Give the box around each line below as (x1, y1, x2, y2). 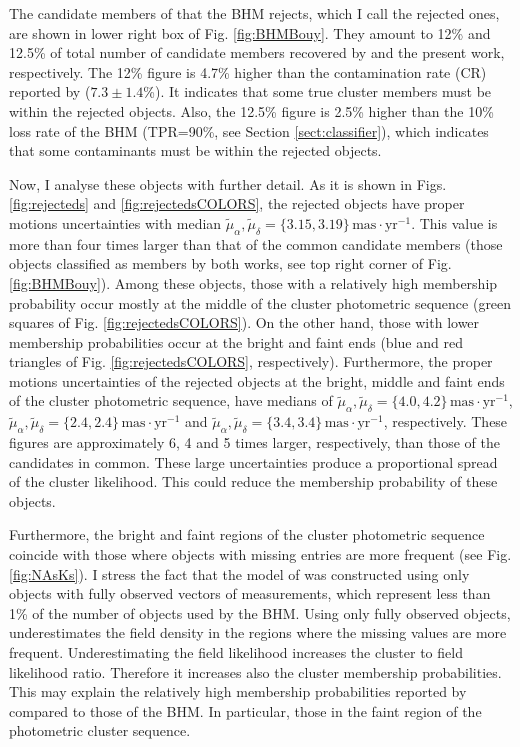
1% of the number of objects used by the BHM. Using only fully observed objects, (9, 602, 511, 623)
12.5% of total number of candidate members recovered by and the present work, (9, 42, 505, 63)
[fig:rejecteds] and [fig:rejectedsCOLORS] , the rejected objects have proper (9, 193, 465, 214)
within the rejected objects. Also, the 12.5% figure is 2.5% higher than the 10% (9, 100, 494, 121)
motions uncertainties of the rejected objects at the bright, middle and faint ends (9, 370, 505, 391)
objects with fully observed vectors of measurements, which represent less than (9, 583, 491, 604)
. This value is (411, 212, 498, 233)
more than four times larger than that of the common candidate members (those (9, 233, 503, 254)
